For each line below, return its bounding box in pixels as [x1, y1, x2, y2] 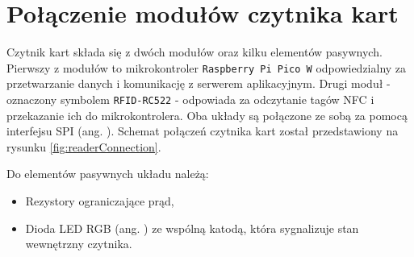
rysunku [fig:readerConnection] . [6, 138, 161, 155]
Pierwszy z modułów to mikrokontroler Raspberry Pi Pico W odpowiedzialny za [6, 59, 407, 76]
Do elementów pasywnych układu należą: [6, 165, 209, 182]
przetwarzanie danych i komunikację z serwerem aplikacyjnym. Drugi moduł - [6, 75, 391, 92]
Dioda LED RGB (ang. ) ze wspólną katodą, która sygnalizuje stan [25, 219, 359, 236]
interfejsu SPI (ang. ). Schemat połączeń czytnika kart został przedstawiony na [6, 122, 399, 139]
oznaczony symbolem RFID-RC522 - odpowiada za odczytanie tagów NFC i [6, 90, 374, 107]
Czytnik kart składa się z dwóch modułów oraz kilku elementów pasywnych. [6, 44, 383, 60]
